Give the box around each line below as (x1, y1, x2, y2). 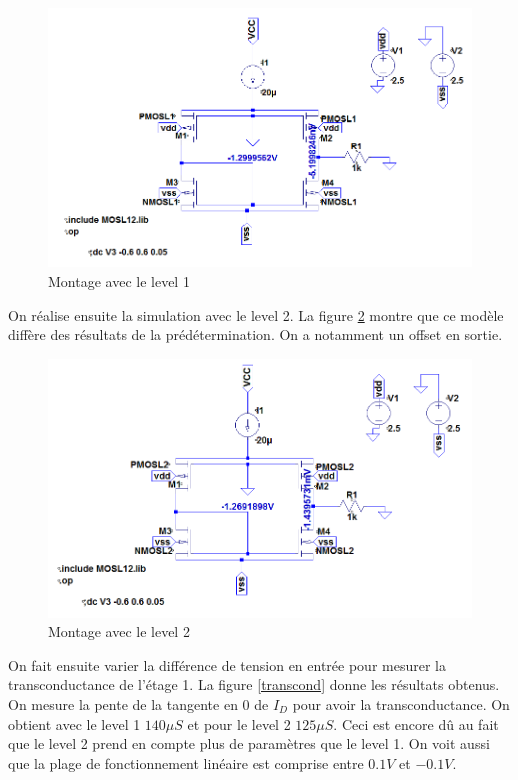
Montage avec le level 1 (48, 270, 190, 291)
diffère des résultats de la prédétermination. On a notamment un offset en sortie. (8, 324, 503, 345)
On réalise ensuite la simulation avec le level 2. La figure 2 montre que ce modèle (8, 304, 504, 325)
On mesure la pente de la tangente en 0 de (8, 693, 269, 714)
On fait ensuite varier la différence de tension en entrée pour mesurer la (8, 654, 446, 675)
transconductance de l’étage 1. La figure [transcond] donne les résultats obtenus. (8, 674, 500, 695)
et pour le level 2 (187, 713, 291, 734)
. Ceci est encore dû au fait (333, 713, 499, 734)
